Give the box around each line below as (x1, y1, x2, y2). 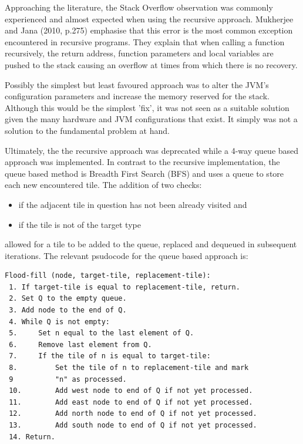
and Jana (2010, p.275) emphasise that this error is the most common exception (5, 24, 293, 36)
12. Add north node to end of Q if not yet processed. (9, 409, 257, 418)
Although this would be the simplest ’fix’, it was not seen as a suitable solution (5, 101, 289, 113)
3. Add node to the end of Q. (9, 306, 127, 315)
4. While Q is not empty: (9, 317, 110, 326)
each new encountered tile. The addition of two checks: (5, 179, 202, 191)
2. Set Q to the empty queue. (9, 294, 127, 303)
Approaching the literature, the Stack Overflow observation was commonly (5, 1, 273, 13)
